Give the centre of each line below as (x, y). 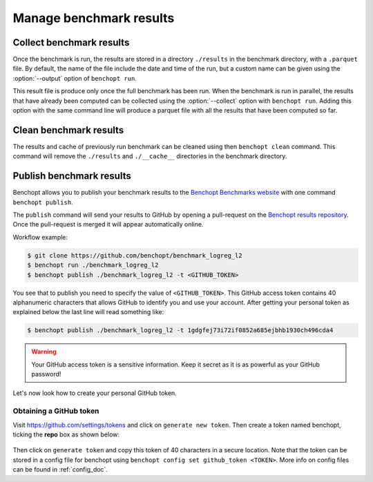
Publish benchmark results (72, 176)
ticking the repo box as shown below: (66, 434)
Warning (44, 351)
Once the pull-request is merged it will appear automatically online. (108, 224)
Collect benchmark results (71, 42)
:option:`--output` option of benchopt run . (75, 78)
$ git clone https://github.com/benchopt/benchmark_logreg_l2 (135, 255)
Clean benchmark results (68, 130)
